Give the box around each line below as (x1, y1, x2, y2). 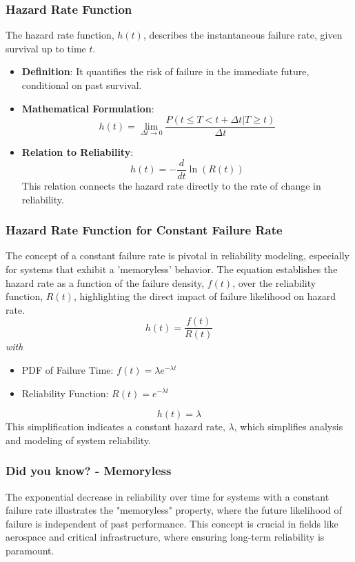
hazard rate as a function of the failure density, (6, 275, 205, 290)
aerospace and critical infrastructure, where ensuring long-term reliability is (6, 530, 325, 544)
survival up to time (6, 41, 86, 55)
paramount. (6, 543, 54, 557)
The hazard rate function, (6, 28, 114, 42)
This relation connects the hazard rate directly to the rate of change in (21, 178, 321, 192)
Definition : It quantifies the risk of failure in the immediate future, (21, 64, 310, 79)
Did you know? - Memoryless (6, 462, 172, 479)
